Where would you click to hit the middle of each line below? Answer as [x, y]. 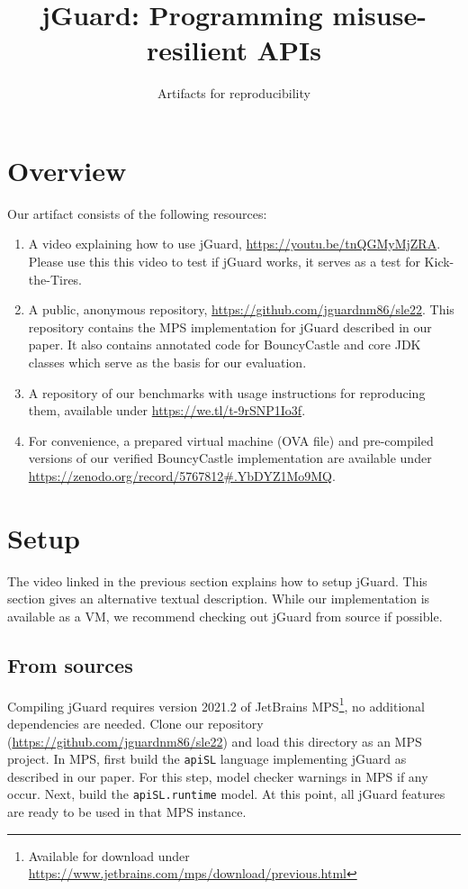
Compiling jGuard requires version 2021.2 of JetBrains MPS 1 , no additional [216, 704]
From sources [70, 664]
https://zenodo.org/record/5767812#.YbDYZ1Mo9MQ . [182, 475]
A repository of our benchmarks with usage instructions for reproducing [227, 392]
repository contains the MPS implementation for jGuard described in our [230, 327]
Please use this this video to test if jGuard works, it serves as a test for [224, 262]
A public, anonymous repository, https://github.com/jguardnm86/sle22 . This [241, 309]
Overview [67, 170]
